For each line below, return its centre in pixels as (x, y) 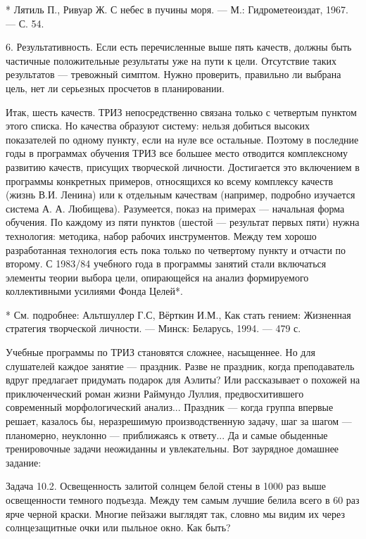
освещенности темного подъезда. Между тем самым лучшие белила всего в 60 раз (183, 500)
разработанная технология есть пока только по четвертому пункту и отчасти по (176, 249)
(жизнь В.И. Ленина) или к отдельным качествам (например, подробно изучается (181, 195)
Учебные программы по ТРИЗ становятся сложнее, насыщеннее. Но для (160, 352)
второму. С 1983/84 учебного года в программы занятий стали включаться (166, 264)
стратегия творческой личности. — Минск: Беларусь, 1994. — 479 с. (153, 328)
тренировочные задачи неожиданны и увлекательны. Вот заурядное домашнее (172, 449)
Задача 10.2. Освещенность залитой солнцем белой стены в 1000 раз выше (166, 486)
